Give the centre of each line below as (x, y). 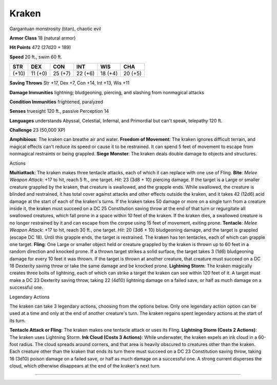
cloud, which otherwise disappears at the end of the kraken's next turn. (85, 366)
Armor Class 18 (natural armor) (43, 38)
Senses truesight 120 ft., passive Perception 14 (59, 111)
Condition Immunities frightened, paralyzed (56, 102)
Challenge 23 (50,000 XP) (37, 130)
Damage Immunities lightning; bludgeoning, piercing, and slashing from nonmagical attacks (107, 92)
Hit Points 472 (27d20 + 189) (40, 47)
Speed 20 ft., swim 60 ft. (36, 57)
